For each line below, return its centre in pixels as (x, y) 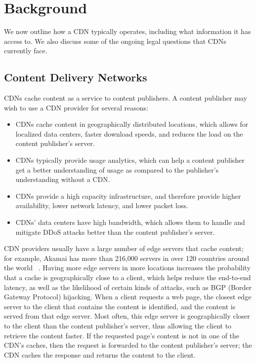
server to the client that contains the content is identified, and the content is (120, 306)
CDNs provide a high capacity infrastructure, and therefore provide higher (128, 196)
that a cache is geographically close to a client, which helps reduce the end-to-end (128, 277)
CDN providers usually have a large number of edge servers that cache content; (124, 248)
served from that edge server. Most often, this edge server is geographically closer (127, 316)
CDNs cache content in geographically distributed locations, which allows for (132, 124)
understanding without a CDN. (63, 179)
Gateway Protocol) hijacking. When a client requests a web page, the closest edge (128, 297)
